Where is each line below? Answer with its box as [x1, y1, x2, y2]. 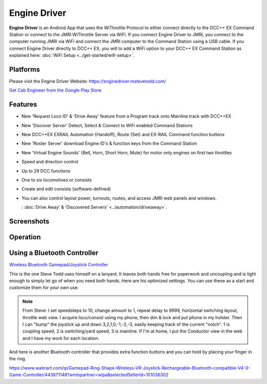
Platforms [9, 65, 40, 74]
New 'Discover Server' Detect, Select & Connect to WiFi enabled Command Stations [21, 122, 193, 128]
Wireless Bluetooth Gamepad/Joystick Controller [9, 262, 108, 268]
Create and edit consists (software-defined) [21, 186, 111, 192]
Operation [9, 233, 41, 241]
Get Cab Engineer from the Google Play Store [9, 87, 102, 94]
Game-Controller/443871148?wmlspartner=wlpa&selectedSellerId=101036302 [9, 372, 169, 378]
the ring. [9, 356, 27, 362]
